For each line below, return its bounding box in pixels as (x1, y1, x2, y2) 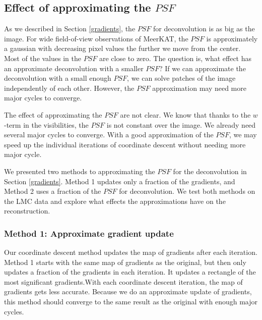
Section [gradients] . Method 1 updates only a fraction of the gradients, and (4, 176, 235, 186)
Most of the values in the (4, 52, 81, 63)
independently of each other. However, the (4, 82, 135, 93)
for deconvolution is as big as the (153, 23, 255, 34)
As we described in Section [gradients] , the (4, 23, 136, 34)
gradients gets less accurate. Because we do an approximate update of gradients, (4, 286, 252, 297)
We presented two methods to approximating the (4, 166, 155, 176)
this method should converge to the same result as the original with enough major (4, 296, 257, 307)
